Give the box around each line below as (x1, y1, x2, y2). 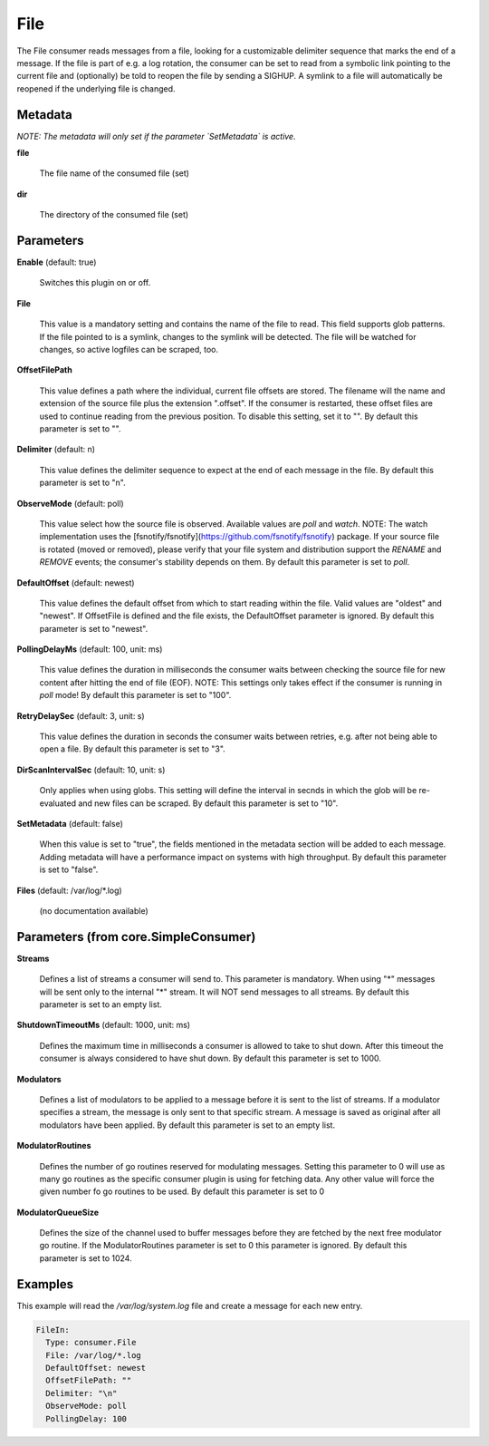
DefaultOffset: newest (45, 1363, 147, 1373)
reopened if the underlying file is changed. (16, 82, 176, 94)
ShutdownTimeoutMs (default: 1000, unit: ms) (16, 1020, 190, 1031)
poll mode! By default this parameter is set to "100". (39, 690, 232, 701)
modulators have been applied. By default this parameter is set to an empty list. (39, 1120, 335, 1131)
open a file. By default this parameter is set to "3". (39, 743, 225, 754)
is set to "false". (39, 864, 99, 875)
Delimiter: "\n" (45, 1388, 118, 1398)
